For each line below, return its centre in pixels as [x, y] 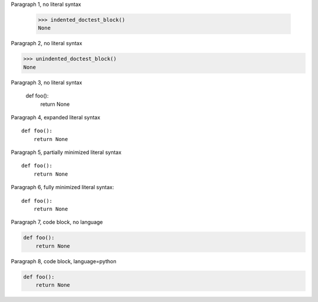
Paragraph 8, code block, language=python [64, 261]
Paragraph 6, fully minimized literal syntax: [62, 187]
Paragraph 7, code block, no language [57, 222]
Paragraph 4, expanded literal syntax [56, 117]
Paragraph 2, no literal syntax [47, 43]
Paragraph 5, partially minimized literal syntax [66, 152]
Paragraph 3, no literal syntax [47, 82]
